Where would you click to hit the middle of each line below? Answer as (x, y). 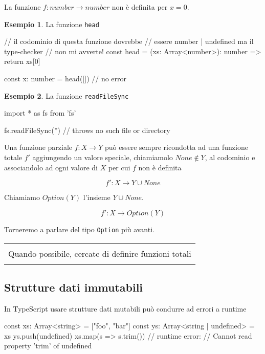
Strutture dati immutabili (74, 287)
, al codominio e (230, 157)
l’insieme (97, 197)
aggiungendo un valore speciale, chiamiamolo (103, 157)
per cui (119, 167)
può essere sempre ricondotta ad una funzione (176, 147)
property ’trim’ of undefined (48, 346)
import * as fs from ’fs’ (40, 113)
